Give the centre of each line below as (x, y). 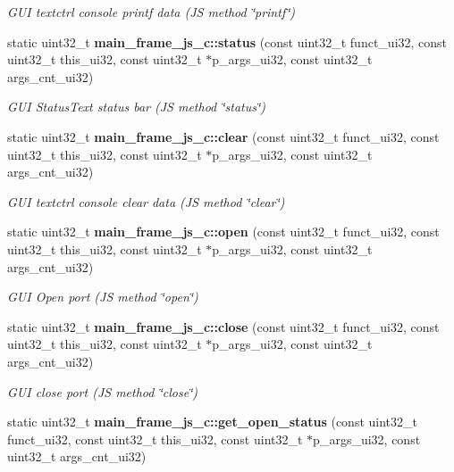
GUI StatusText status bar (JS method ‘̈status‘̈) (136, 107)
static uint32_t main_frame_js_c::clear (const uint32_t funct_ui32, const (223, 136)
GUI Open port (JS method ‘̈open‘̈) (103, 297)
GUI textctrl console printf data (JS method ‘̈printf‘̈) (151, 12)
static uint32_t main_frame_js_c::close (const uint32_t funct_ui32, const (223, 326)
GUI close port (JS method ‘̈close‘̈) (103, 391)
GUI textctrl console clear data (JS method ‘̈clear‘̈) (146, 201)
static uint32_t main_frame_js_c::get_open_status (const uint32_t (212, 422)
